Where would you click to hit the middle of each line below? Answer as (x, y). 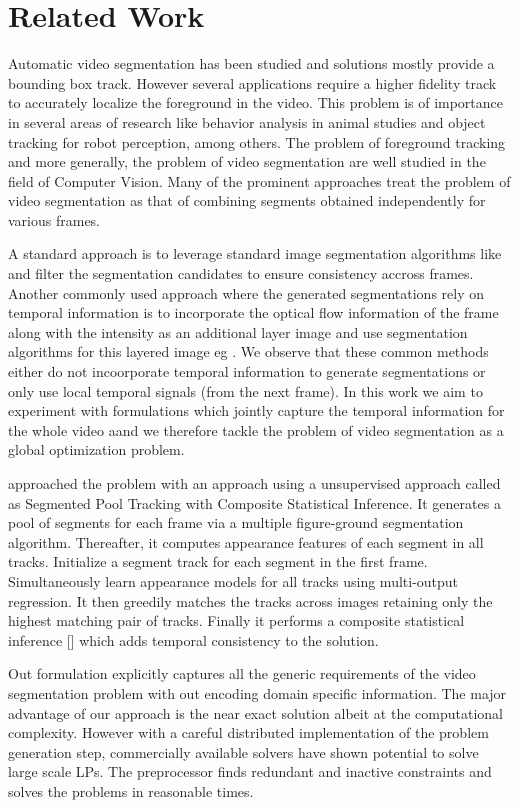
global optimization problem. (96, 449)
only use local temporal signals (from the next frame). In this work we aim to (245, 390)
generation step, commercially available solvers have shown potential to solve (243, 751)
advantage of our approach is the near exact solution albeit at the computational (255, 712)
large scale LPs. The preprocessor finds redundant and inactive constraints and (250, 771)
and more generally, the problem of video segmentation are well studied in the (247, 161)
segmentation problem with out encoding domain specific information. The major (257, 692)
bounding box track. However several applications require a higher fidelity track (252, 82)
